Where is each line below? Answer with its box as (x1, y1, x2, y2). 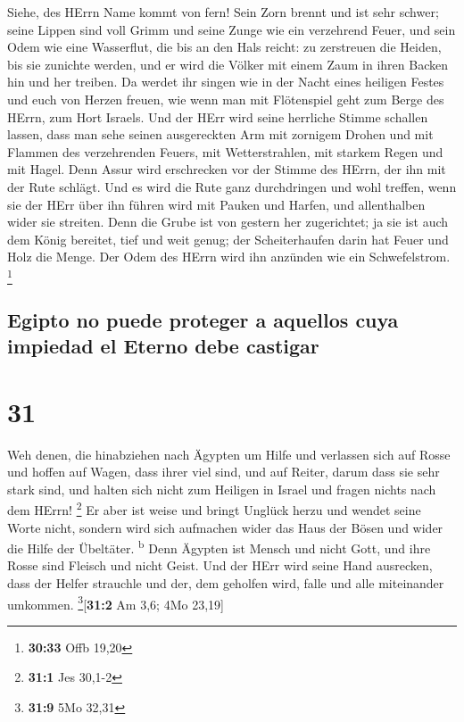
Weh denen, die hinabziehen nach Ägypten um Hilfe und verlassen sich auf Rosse (7, 444, 451, 463)
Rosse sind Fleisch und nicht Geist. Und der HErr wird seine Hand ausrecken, (7, 556, 433, 575)
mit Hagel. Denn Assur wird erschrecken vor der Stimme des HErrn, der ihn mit (7, 160, 446, 178)
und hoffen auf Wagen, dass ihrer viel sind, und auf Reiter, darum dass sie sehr (7, 462, 440, 481)
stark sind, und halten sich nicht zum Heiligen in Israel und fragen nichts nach (7, 479, 436, 498)
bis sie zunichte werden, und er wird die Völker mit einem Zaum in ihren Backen (7, 54, 449, 73)
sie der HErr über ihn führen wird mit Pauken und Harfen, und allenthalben (7, 195, 426, 213)
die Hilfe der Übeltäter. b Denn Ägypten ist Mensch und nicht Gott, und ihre (7, 536, 431, 557)
